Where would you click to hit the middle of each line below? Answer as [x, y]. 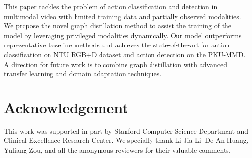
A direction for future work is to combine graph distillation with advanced [115, 64]
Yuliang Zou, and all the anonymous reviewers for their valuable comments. [117, 150]
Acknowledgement [66, 107]
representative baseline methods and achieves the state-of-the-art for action [117, 45]
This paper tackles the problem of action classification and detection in [111, 6]
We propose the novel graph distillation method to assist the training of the [118, 26]
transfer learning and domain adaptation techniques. [83, 74]
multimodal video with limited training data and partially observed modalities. [123, 16]
